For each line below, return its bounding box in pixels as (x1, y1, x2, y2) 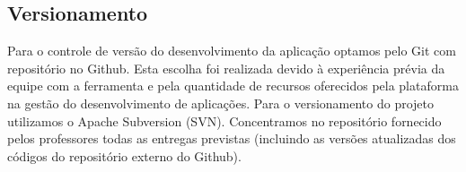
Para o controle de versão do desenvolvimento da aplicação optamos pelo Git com (7, 41, 456, 60)
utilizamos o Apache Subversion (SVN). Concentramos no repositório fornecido (7, 111, 442, 130)
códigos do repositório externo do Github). (7, 146, 242, 165)
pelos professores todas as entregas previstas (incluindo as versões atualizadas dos (7, 129, 456, 148)
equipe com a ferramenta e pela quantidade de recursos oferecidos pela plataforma (7, 76, 459, 95)
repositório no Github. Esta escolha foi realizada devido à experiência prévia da (7, 58, 445, 77)
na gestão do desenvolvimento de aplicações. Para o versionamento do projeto (7, 93, 435, 112)
